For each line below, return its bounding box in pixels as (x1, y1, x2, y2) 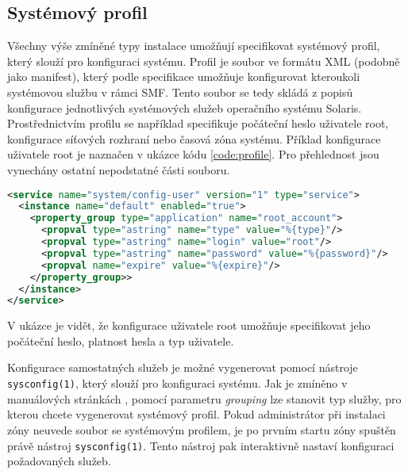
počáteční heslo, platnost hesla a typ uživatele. (7, 332, 234, 349)
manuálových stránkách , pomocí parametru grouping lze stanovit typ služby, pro (7, 390, 402, 407)
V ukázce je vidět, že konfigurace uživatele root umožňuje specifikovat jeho (7, 317, 371, 334)
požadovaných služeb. (7, 453, 111, 469)
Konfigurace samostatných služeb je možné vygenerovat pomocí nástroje (7, 359, 358, 376)
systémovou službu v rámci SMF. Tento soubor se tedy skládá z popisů (7, 83, 353, 100)
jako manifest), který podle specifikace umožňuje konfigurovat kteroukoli (7, 68, 360, 85)
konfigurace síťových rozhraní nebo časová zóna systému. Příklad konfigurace (7, 130, 381, 147)
